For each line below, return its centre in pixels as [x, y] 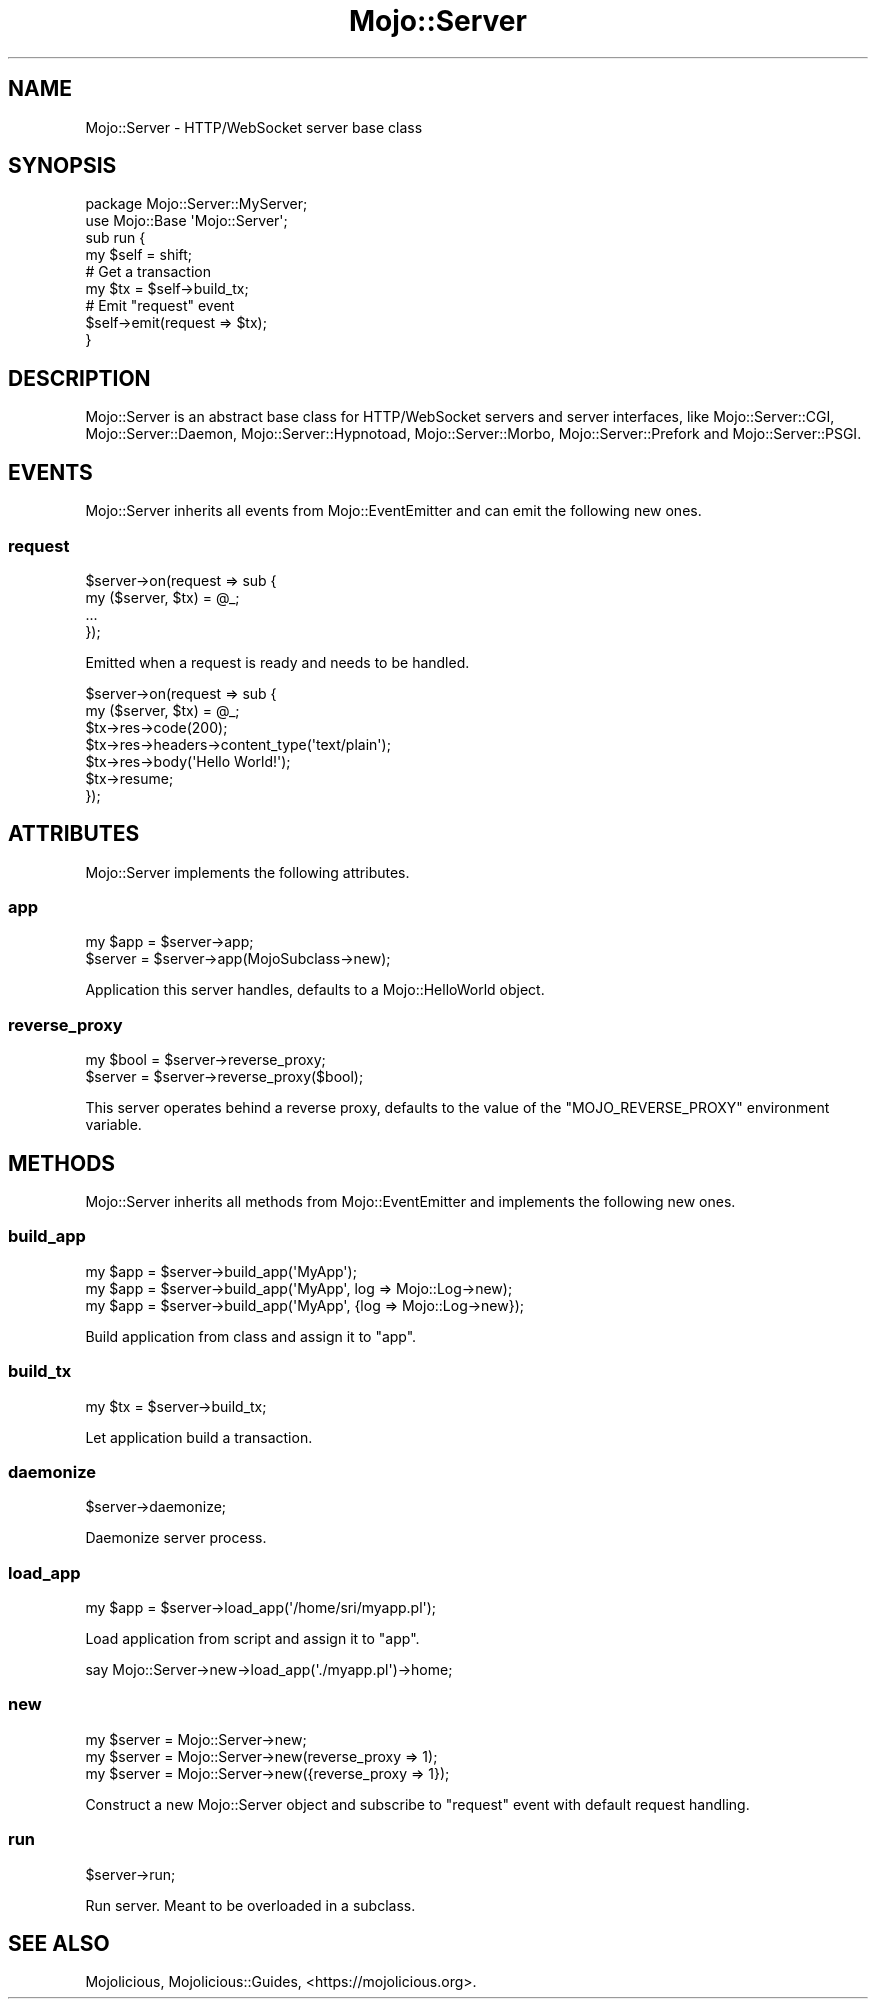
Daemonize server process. [176, 1538]
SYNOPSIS [62, 166]
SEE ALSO [59, 1943]
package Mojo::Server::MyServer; [196, 204]
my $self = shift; [139, 255]
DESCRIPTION [79, 378]
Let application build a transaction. [199, 1437]
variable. [113, 1125]
